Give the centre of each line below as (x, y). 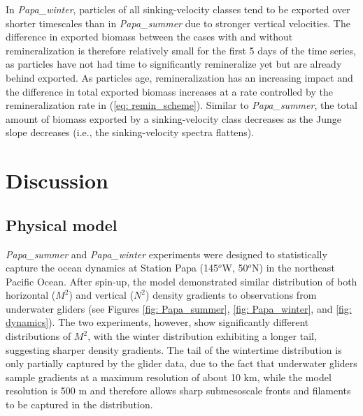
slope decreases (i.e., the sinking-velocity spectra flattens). (130, 132)
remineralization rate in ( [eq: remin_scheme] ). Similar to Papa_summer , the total (181, 105)
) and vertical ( (101, 295)
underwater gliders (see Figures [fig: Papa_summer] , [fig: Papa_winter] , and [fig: (179, 308)
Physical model (62, 224)
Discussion (57, 180)
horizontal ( (31, 295)
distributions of (38, 336)
